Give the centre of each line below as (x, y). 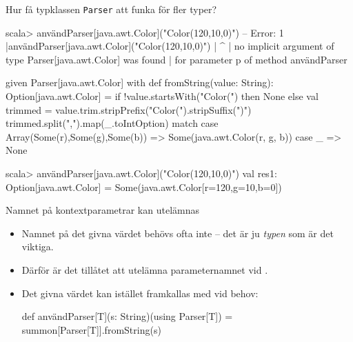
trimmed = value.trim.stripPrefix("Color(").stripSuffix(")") (129, 109)
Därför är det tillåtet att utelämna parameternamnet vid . (145, 269)
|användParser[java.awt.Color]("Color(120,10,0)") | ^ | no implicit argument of (170, 46)
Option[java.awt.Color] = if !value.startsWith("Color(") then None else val (162, 96)
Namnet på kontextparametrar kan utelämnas (102, 210)
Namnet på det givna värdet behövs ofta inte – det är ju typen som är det (178, 233)
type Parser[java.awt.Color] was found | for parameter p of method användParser (176, 59)
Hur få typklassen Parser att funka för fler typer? (111, 9)
